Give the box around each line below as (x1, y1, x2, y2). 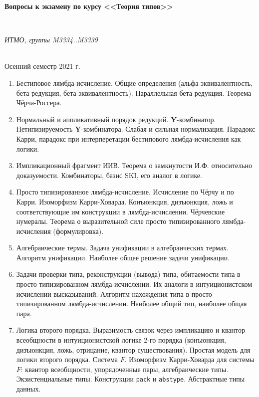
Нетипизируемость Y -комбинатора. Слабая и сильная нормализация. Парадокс (16, 124, 256, 134)
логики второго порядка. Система (16, 354, 118, 365)
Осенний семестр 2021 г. (4, 61, 80, 71)
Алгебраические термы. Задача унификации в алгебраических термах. (16, 242, 229, 253)
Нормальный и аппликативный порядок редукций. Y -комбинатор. (16, 114, 216, 124)
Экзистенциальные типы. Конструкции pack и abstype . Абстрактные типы (16, 374, 245, 384)
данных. (16, 384, 41, 394)
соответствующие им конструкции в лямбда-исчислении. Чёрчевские (16, 206, 225, 216)
